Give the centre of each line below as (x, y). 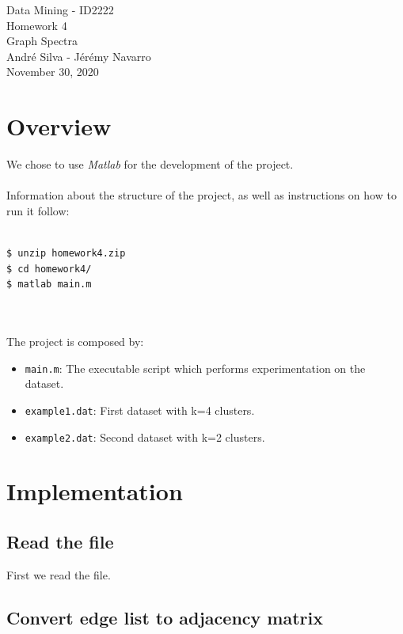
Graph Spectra (42, 41)
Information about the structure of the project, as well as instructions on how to (201, 195)
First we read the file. (59, 574)
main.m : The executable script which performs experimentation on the (195, 368)
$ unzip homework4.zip (66, 254)
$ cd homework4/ (49, 269)
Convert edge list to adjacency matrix (165, 617)
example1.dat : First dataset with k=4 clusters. (140, 410)
